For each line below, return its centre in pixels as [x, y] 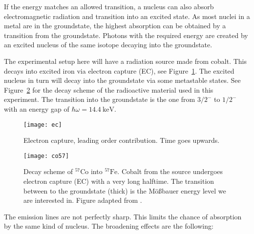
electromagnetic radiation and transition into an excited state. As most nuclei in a [127, 16]
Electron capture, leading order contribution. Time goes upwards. [122, 140]
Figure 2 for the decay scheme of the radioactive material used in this [109, 89]
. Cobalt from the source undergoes [170, 171]
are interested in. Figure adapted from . [83, 200]
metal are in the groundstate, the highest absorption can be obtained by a [115, 26]
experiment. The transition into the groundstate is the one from [100, 99]
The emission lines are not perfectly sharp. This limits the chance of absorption [123, 216]
